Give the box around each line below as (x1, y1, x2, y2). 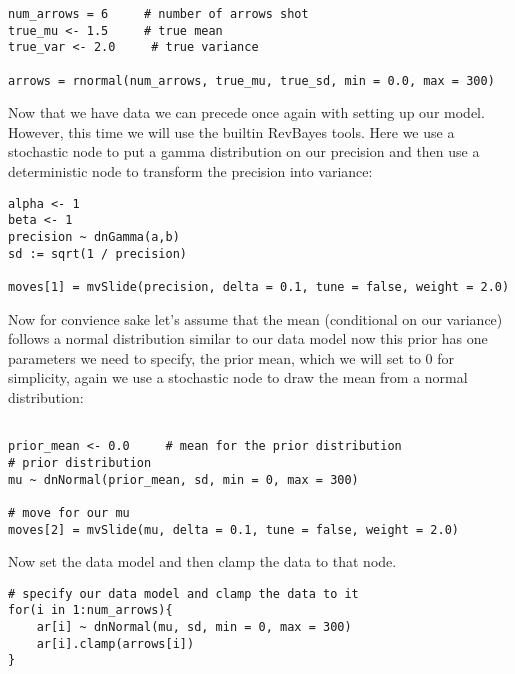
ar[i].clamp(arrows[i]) (36, 636, 195, 651)
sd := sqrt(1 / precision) (8, 246, 187, 261)
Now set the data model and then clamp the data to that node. (8, 551, 397, 572)
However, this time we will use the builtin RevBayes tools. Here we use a (8, 121, 455, 142)
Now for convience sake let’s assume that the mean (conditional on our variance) (8, 308, 503, 329)
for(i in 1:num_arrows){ (8, 603, 173, 618)
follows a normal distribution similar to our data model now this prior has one (8, 328, 488, 349)
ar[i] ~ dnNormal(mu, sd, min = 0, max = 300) (36, 620, 352, 635)
